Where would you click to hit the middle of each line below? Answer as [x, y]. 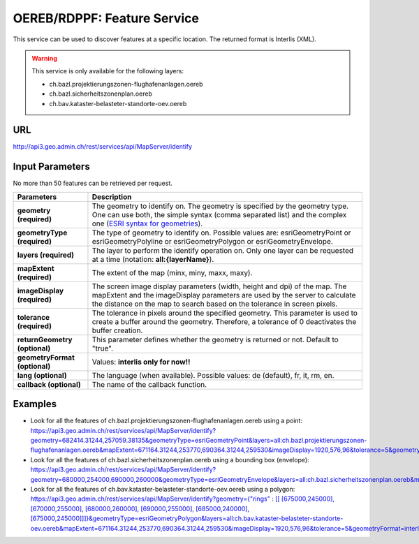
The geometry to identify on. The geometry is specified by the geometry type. [220, 206]
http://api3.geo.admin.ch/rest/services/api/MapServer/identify [102, 147]
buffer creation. [117, 330]
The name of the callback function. [149, 384]
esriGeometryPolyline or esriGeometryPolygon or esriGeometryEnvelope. [212, 241]
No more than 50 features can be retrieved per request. [93, 183]
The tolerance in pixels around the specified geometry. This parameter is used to [225, 313]
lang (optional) [42, 375]
